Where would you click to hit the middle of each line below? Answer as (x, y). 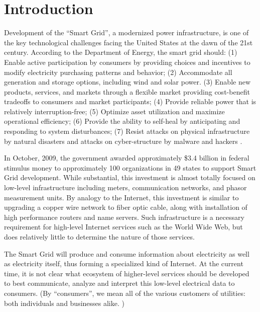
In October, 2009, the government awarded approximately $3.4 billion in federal (127, 158)
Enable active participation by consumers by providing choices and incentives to (127, 62)
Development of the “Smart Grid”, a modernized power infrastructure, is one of (126, 32)
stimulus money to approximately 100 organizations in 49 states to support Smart (130, 167)
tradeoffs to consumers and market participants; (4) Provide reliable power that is (130, 101)
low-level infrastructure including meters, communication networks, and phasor (125, 187)
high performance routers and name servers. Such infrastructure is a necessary (124, 217)
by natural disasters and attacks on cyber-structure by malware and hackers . (123, 141)
